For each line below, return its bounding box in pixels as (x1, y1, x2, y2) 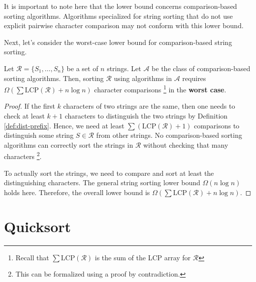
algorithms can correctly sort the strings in (4, 139, 133, 150)
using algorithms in (114, 73, 172, 83)
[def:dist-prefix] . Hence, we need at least (4, 120, 125, 130)
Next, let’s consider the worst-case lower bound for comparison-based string (4, 37, 232, 47)
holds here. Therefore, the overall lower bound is (4, 187, 150, 197)
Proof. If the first (4, 101, 55, 111)
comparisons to (194, 120, 240, 130)
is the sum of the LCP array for (95, 252, 191, 262)
